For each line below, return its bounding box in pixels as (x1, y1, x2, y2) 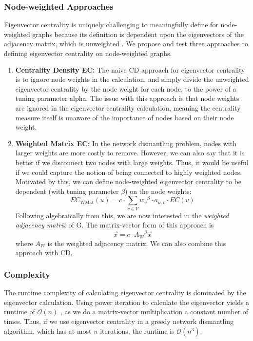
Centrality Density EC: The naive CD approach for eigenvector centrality (15, 64, 245, 75)
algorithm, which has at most (4, 325, 92, 336)
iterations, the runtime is (100, 325, 175, 336)
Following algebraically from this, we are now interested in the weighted (15, 210, 229, 220)
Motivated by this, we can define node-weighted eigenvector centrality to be (15, 176, 242, 187)
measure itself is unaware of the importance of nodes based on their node (15, 112, 234, 122)
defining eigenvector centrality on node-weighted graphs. (4, 48, 172, 58)
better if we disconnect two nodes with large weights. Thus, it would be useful (15, 157, 249, 167)
